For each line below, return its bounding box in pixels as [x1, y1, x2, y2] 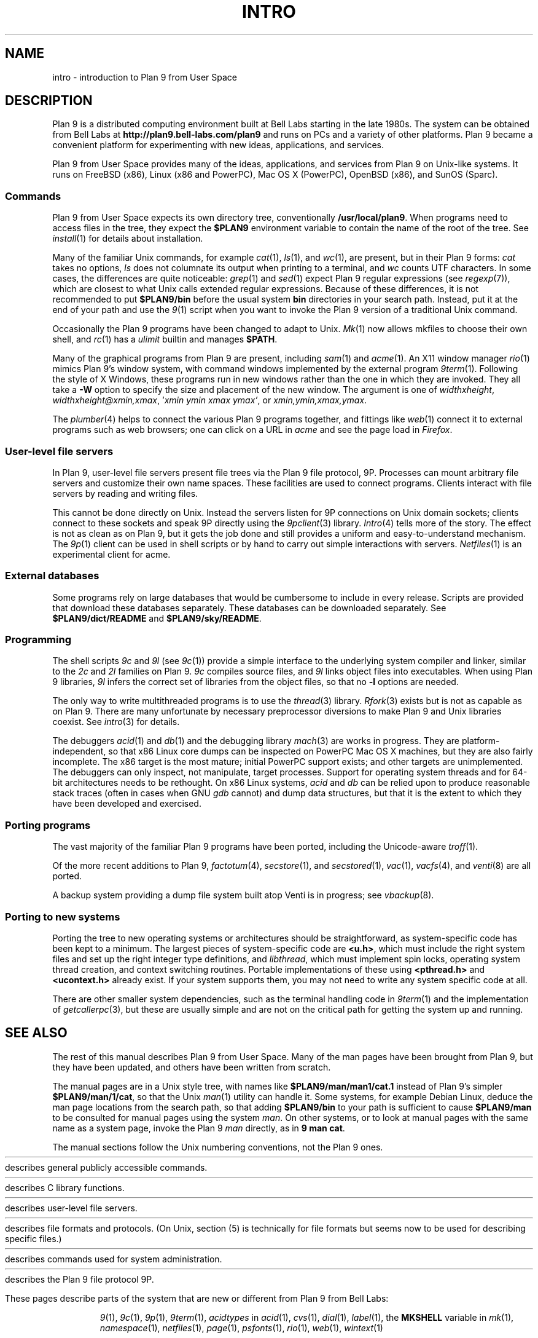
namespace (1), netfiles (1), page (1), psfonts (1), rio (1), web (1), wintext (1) [99, 1322, 383, 1333]
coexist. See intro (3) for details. [52, 716, 180, 727]
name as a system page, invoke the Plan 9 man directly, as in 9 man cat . [52, 1122, 345, 1133]
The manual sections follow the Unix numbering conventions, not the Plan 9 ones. [52, 1141, 383, 1152]
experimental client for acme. [52, 548, 171, 560]
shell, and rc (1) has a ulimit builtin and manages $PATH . [52, 334, 278, 345]
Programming [5, 633, 71, 646]
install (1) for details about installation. [52, 233, 203, 244]
